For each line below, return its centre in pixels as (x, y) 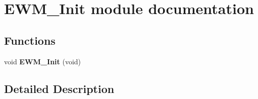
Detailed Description (59, 88)
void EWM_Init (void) (43, 61)
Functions (30, 40)
